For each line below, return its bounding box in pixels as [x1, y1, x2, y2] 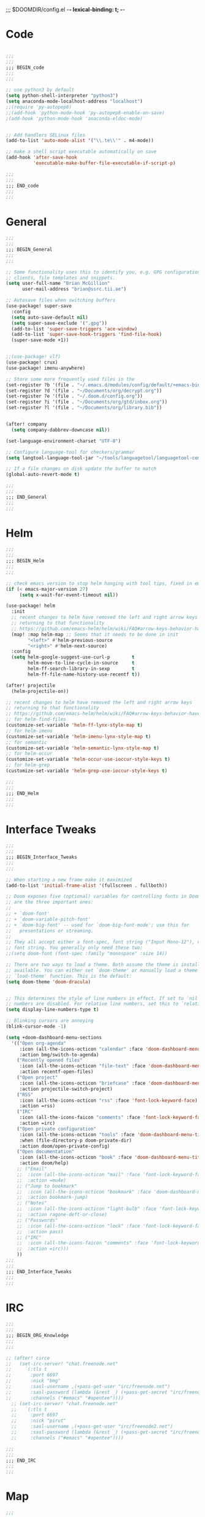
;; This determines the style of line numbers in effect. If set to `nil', [6, 995, 203, 1001]
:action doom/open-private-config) [19, 1143, 111, 1149]
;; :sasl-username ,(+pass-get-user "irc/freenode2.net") [11, 1424, 173, 1430]
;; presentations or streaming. [6, 927, 94, 934]
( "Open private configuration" [17, 1126, 97, 1132]
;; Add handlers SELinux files [6, 132, 86, 138]
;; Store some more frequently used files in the [6, 376, 135, 382]
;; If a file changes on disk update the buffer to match [6, 466, 157, 472]
